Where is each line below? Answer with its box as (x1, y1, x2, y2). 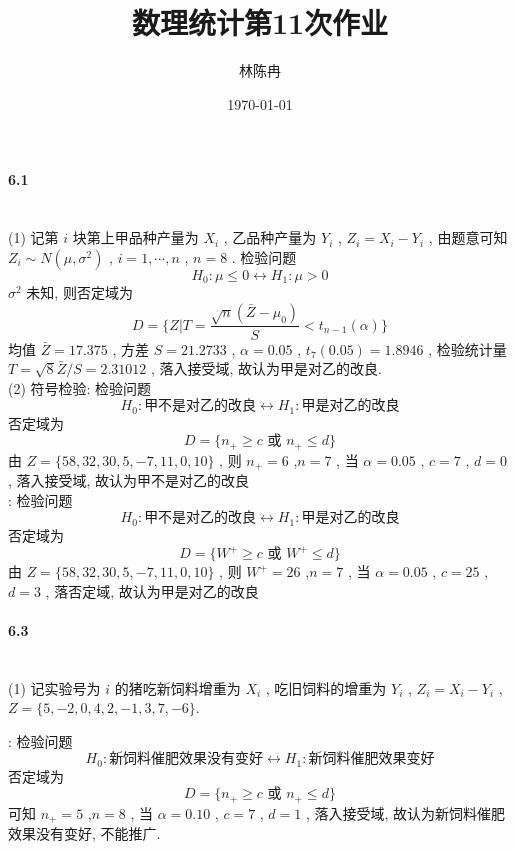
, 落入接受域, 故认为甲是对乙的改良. (151, 358, 383, 379)
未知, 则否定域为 (26, 282, 133, 303)
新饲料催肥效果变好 (308, 752, 435, 767)
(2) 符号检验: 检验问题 (8, 377, 152, 398)
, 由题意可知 (428, 227, 508, 248)
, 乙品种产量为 (223, 227, 317, 248)
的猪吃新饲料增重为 (114, 677, 241, 698)
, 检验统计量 (428, 338, 507, 359)
